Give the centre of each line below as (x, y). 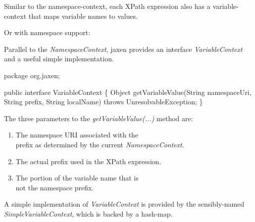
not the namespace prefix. (55, 187)
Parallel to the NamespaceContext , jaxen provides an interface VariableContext (123, 49)
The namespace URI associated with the (77, 135)
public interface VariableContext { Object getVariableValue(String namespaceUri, (128, 92)
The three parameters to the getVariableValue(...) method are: (99, 118)
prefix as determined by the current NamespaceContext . (100, 144)
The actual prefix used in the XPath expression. (88, 161)
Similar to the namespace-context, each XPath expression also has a (107, 6)
